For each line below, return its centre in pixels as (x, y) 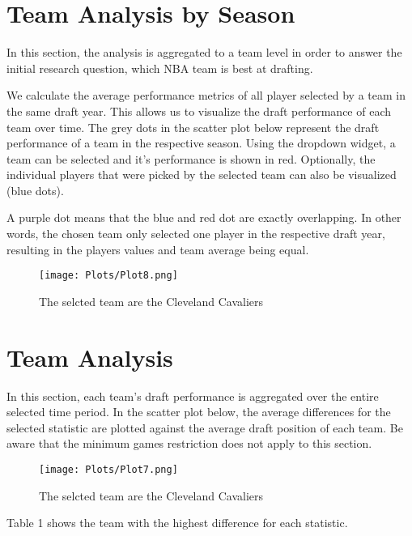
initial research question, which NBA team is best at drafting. (160, 68)
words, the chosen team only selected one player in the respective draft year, (196, 234)
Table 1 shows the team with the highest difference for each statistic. (177, 523)
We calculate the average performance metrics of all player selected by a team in (206, 95)
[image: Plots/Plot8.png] (108, 276)
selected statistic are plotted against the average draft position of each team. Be (205, 427)
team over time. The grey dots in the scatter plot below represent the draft (193, 127)
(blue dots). (35, 190)
